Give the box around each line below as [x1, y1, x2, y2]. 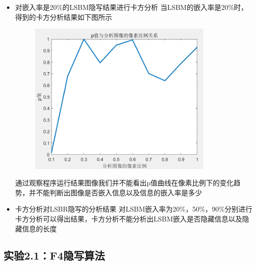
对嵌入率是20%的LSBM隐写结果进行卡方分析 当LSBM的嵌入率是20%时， [15, 2, 248, 12]
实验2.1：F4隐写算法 [3, 247, 105, 263]
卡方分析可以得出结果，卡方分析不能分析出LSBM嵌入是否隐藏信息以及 [15, 214, 243, 224]
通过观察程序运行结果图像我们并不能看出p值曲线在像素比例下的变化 [15, 177, 234, 188]
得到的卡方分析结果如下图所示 [15, 11, 112, 22]
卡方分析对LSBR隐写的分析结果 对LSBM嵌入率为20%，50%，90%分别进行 [15, 204, 253, 214]
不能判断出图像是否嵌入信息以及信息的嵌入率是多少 [36, 187, 202, 197]
